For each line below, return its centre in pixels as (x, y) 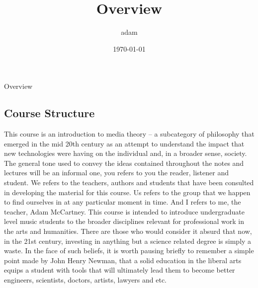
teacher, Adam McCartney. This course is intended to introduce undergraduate (124, 211)
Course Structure (49, 113)
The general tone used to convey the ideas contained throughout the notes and (124, 163)
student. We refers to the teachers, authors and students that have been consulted (129, 182)
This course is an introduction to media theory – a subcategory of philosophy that (129, 134)
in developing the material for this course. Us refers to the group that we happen (127, 192)
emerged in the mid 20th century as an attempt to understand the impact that (124, 143)
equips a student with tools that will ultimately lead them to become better (120, 270)
